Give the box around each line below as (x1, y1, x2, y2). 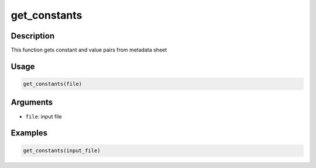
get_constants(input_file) (23, 147, 101, 154)
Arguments (11, 97, 53, 107)
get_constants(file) (23, 80, 82, 87)
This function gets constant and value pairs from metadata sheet (11, 47, 167, 54)
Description (11, 31, 55, 41)
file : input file (25, 113, 62, 120)
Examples (11, 128, 48, 138)
